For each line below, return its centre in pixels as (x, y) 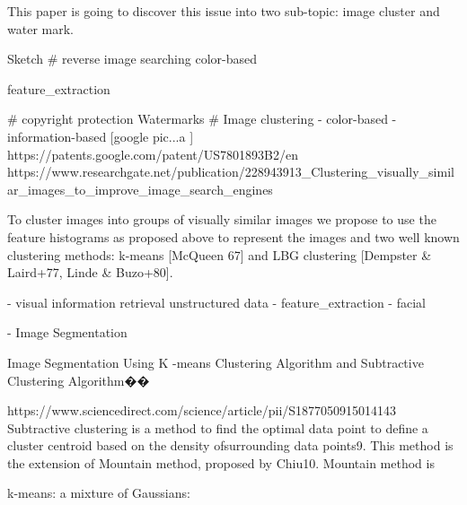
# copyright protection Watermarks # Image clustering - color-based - (202, 119)
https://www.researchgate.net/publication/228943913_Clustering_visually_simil (231, 172)
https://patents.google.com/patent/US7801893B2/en (153, 154)
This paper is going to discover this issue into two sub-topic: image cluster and (224, 11)
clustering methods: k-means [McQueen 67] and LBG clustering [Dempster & (220, 254)
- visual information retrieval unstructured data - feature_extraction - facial (216, 302)
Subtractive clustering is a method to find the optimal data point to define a (218, 427)
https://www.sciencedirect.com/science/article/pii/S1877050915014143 (202, 410)
